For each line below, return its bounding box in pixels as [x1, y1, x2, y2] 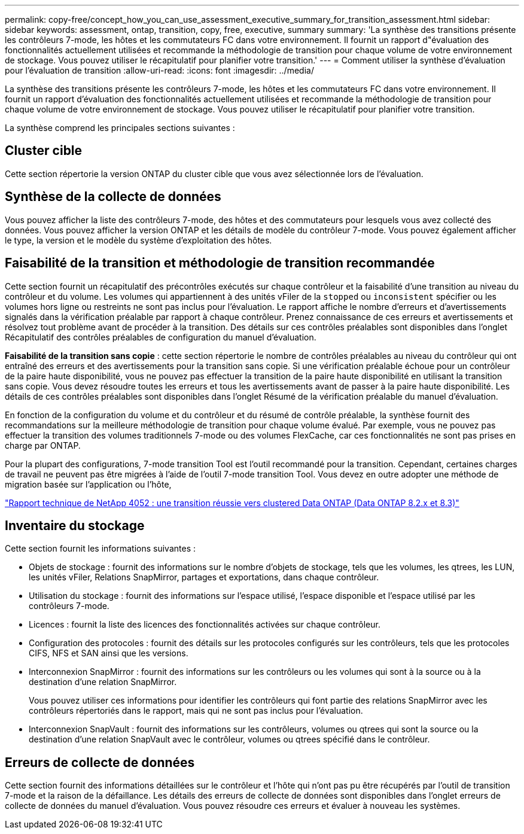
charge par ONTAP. [5, 440, 81, 451]
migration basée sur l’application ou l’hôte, [5, 479, 172, 489]
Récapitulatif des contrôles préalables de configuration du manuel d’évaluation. [5, 331, 316, 342]
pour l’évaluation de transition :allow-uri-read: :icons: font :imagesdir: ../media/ [5, 65, 314, 75]
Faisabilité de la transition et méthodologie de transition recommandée [5, 255, 435, 271]
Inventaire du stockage [5, 518, 145, 533]
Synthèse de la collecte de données [5, 189, 221, 205]
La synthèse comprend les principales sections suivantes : [5, 123, 235, 133]
